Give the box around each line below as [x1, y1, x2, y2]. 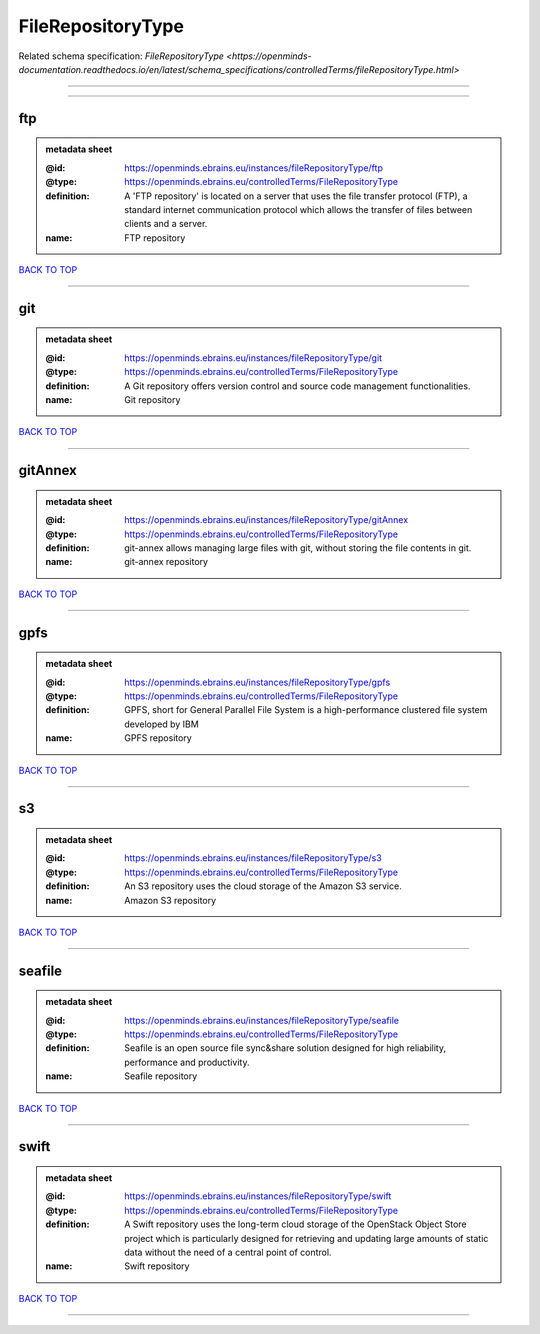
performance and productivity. [124, 1056, 250, 1068]
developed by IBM [124, 718, 199, 730]
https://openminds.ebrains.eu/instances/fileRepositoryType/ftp [124, 161, 384, 174]
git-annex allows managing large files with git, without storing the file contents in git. [124, 542, 472, 554]
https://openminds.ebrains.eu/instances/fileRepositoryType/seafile [124, 1014, 400, 1026]
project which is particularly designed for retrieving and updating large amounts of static [124, 1232, 489, 1244]
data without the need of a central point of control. [124, 1246, 332, 1259]
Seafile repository [124, 1070, 198, 1082]
